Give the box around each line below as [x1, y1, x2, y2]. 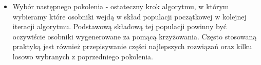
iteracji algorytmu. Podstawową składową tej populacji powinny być [12, 21, 227, 32]
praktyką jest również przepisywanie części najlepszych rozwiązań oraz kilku [12, 41, 252, 52]
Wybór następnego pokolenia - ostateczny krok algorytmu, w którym [12, 1, 229, 11]
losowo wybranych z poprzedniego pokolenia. [12, 51, 153, 61]
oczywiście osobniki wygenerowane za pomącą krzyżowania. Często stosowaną [12, 31, 257, 41]
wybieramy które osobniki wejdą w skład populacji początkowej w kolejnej [12, 11, 247, 21]
